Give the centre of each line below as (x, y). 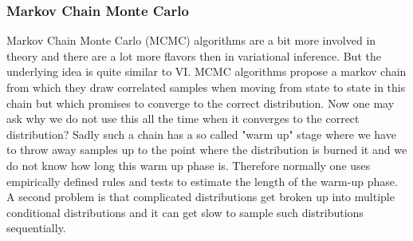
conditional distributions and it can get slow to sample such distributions (185, 212)
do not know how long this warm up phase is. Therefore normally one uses (189, 165)
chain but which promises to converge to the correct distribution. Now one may (201, 103)
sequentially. (36, 228)
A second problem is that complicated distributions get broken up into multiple (201, 197)
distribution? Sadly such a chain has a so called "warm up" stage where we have (201, 134)
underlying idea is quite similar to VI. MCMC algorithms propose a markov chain (206, 71)
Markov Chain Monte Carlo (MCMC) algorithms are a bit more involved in (191, 40)
